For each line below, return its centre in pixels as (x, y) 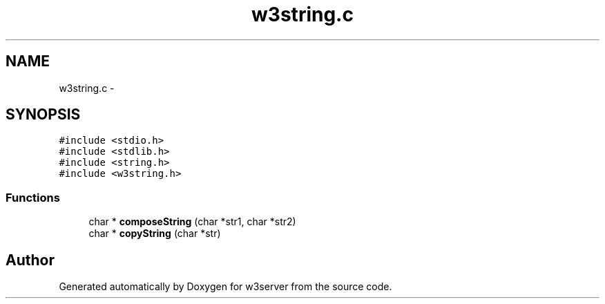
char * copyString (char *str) (155, 234)
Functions (33, 197)
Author (30, 260)
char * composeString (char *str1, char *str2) (192, 222)
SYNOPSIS (43, 115)
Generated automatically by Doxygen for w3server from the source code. (225, 287)
